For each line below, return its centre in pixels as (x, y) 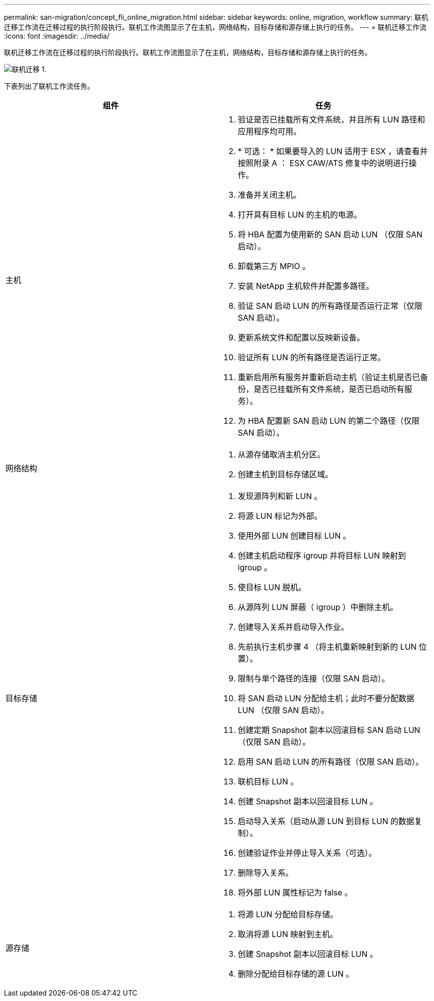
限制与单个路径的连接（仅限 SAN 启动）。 (314, 678)
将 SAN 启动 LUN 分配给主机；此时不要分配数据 (326, 698)
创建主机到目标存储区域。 (286, 474)
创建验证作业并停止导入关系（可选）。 (307, 853)
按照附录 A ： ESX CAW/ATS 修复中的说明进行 (324, 163)
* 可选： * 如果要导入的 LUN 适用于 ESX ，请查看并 (333, 151)
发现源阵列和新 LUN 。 (280, 496)
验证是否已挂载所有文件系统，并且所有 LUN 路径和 (332, 119)
